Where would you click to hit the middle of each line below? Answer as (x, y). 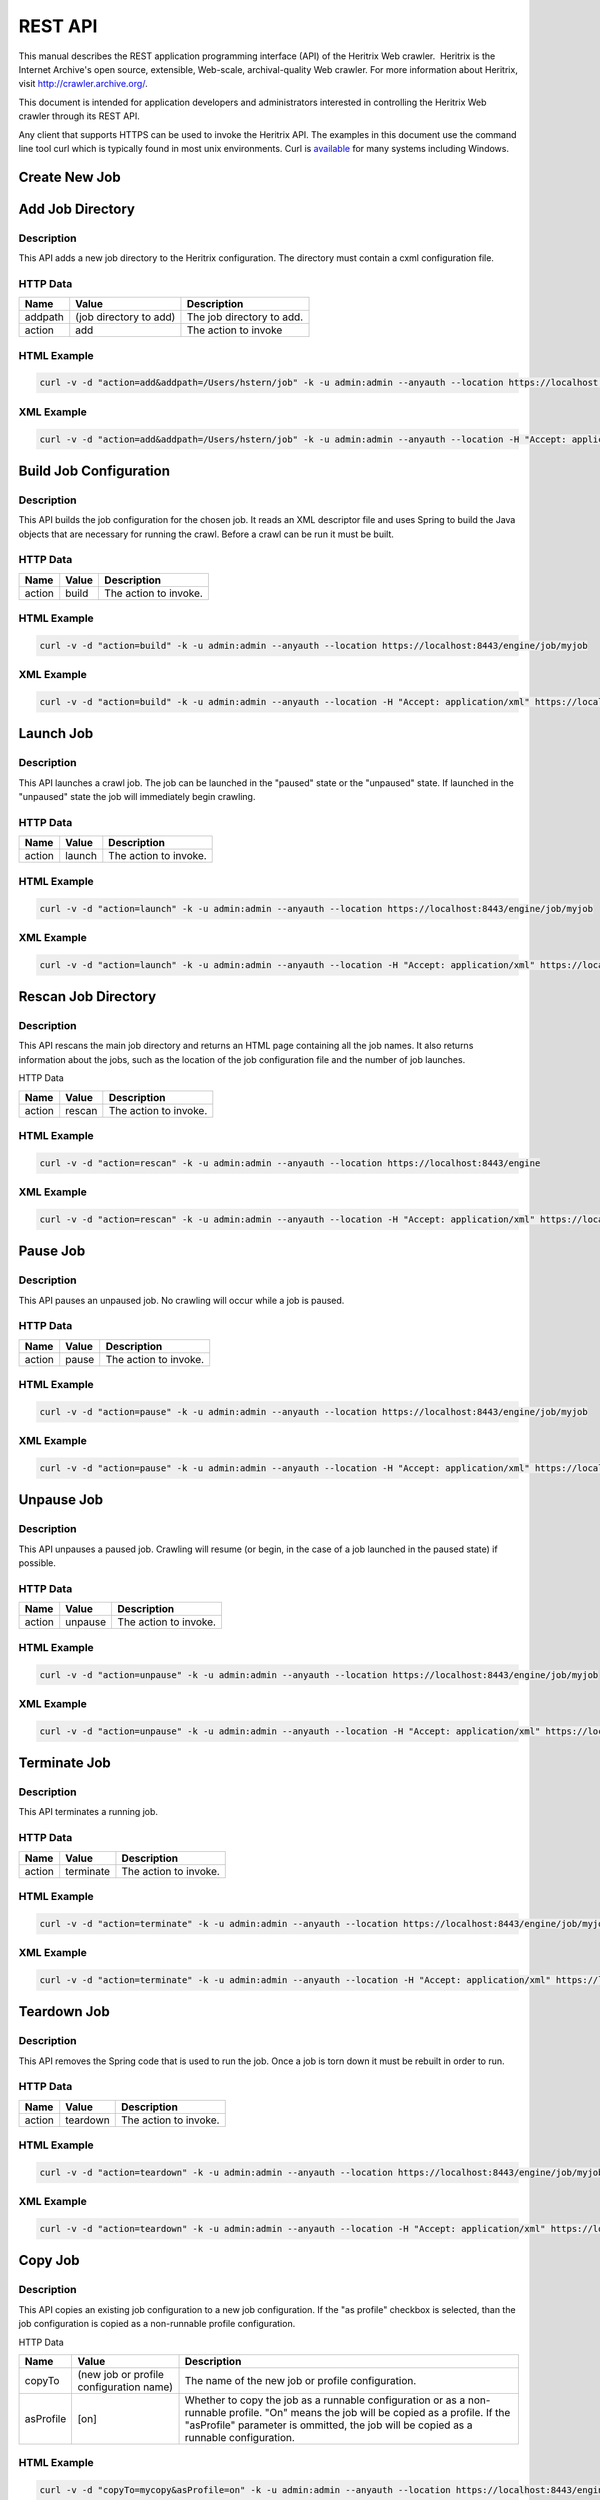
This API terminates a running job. (88, 1812)
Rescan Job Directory (87, 996)
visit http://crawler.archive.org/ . (83, 84)
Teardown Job (64, 2011)
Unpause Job (61, 1500)
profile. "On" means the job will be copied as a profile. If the (369, 2412)
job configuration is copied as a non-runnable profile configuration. (157, 2324)
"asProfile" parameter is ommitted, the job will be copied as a (329, 2425)
